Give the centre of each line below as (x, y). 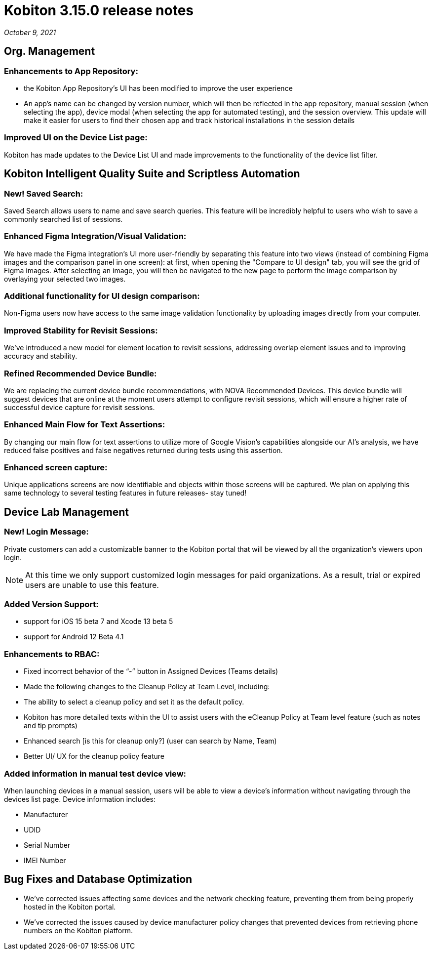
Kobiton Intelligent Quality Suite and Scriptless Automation (152, 174)
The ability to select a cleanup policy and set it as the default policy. (134, 702)
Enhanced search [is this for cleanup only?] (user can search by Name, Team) (150, 741)
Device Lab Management (66, 512)
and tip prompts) (51, 726)
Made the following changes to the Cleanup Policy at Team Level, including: (147, 687)
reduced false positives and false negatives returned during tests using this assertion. (143, 450)
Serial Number (47, 845)
